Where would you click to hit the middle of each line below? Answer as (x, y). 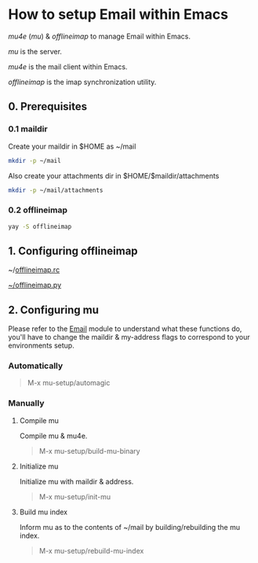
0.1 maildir (28, 129)
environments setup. (41, 346)
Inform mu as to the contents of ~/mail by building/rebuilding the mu (130, 527)
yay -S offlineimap (40, 226)
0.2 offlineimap (38, 210)
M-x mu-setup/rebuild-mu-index (91, 550)
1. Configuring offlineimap (73, 250)
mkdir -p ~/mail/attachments (56, 190)
